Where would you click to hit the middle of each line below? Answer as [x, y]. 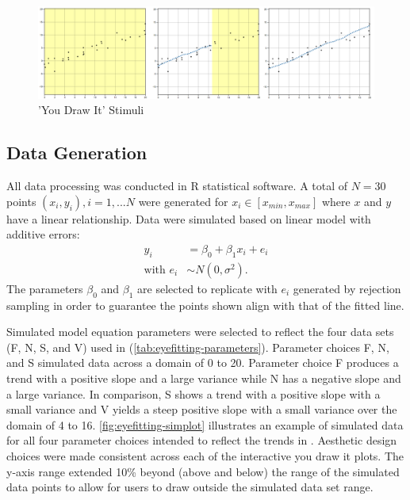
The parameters [45, 288]
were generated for [183, 201]
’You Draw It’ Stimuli [91, 110]
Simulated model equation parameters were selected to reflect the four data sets [200, 332]
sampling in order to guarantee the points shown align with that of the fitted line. [205, 305]
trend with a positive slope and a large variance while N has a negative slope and [204, 378]
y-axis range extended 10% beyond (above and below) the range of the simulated [203, 471]
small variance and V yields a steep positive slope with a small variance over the [202, 409]
